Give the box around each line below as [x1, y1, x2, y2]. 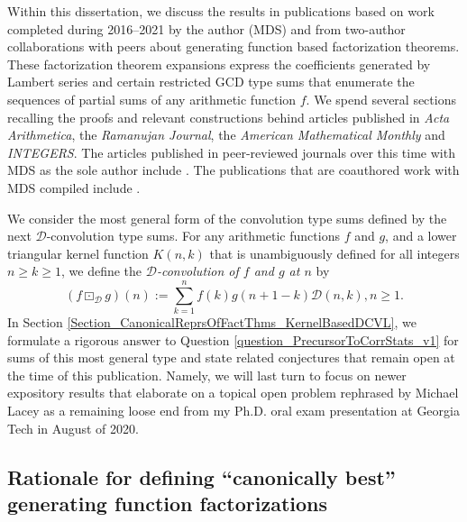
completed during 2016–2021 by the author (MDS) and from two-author [7, 19, 406, 38]
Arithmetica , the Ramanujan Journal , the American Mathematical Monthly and [7, 125, 445, 144]
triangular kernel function [7, 243, 149, 262]
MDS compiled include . [7, 178, 141, 197]
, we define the [61, 261, 142, 280]
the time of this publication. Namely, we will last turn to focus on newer [7, 365, 407, 384]
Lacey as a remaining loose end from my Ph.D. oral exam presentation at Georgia [7, 401, 460, 419]
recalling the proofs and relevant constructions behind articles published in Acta [7, 107, 450, 126]
